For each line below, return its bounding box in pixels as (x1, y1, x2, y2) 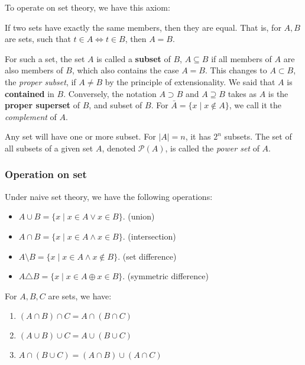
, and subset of (89, 99, 142, 111)
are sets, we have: (48, 289, 112, 302)
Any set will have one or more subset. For (5, 130, 156, 143)
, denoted (102, 141, 136, 154)
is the (268, 87, 288, 99)
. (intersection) (122, 230, 176, 242)
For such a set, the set (5, 52, 85, 64)
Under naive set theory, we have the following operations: (5, 190, 213, 202)
